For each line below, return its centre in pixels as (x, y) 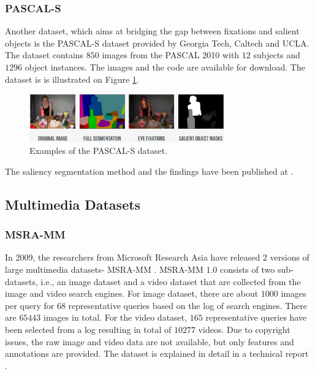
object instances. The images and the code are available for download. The (165, 67)
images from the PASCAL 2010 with (171, 55)
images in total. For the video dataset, (116, 317)
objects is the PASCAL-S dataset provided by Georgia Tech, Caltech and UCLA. (157, 43)
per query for (30, 305)
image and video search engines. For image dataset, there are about (132, 293)
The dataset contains (44, 55)
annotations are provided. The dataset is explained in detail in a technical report (157, 353)
